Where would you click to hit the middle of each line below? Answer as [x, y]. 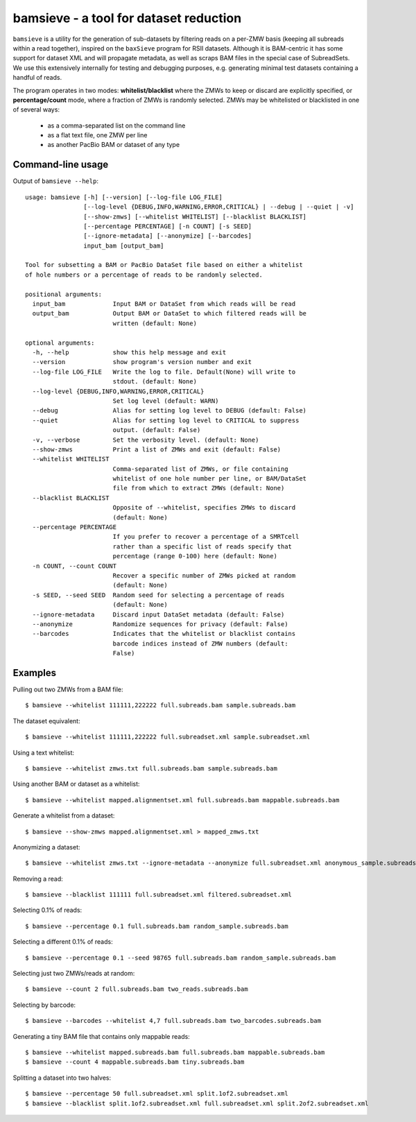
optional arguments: [60, 343]
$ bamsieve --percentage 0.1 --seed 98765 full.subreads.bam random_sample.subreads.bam [181, 958]
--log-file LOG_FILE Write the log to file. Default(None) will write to [164, 372]
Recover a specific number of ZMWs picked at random [204, 575]
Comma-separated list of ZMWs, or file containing [200, 469]
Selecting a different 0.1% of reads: [63, 942]
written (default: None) [155, 323]
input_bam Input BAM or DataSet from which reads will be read [164, 304]
